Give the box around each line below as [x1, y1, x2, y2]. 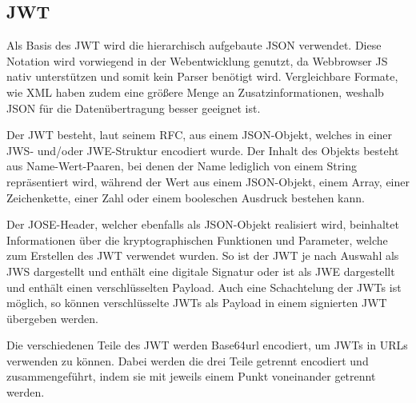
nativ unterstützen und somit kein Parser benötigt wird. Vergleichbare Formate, [6, 68, 398, 85]
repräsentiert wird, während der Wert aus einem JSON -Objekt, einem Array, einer [6, 173, 410, 190]
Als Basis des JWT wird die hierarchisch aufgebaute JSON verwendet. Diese [6, 37, 382, 54]
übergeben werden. [6, 309, 98, 326]
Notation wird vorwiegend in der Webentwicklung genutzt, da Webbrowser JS [6, 52, 388, 69]
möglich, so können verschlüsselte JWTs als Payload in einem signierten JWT [6, 294, 387, 311]
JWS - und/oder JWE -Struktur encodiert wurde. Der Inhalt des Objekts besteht [6, 142, 399, 158]
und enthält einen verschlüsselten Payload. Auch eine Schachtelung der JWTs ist [6, 278, 402, 295]
